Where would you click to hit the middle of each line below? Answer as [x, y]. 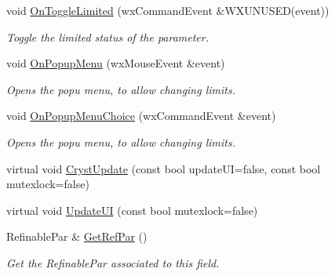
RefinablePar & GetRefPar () [77, 236]
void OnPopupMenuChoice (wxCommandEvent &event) [141, 116]
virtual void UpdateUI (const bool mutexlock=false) [132, 210]
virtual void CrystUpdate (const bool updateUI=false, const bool [164, 168]
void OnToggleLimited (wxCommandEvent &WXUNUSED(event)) [168, 10]
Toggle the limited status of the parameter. [108, 36]
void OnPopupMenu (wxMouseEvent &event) [116, 63]
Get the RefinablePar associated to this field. [113, 262]
